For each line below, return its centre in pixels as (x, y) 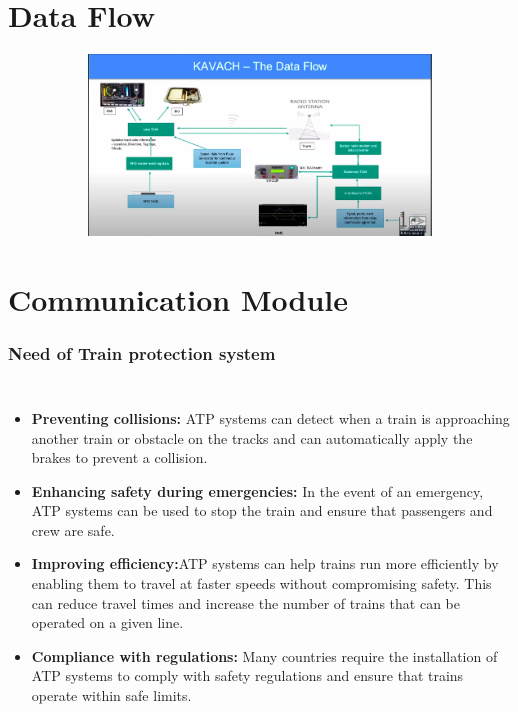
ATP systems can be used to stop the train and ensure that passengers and (262, 510)
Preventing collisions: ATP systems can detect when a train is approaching (270, 417)
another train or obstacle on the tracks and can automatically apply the (252, 437)
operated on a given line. (107, 622)
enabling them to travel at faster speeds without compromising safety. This (261, 583)
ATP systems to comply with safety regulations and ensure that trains (247, 675)
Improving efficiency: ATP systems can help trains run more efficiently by (265, 563)
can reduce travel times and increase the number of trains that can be (245, 602)
